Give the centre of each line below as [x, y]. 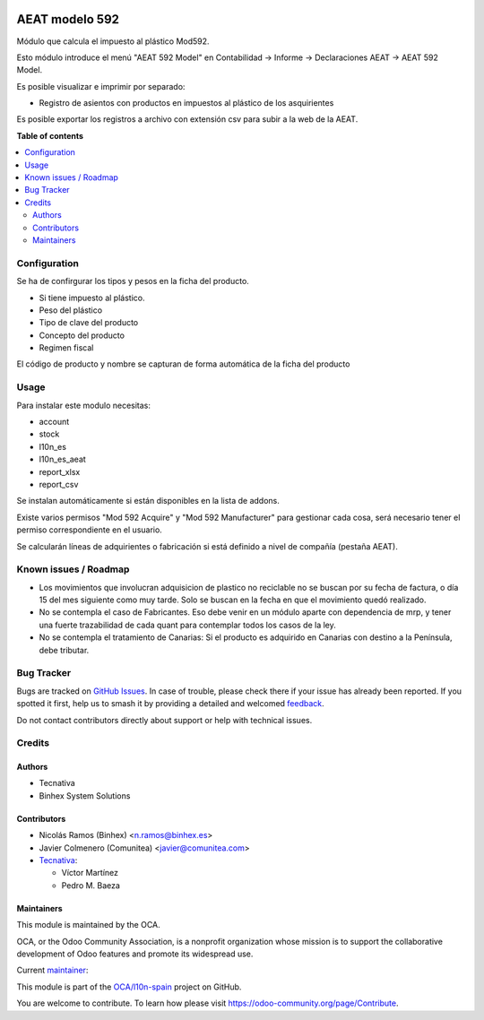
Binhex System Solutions [85, 795]
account [54, 422]
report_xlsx [60, 471]
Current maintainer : [52, 970]
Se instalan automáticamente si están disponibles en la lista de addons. [148, 501]
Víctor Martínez [90, 873]
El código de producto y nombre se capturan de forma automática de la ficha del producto [183, 364]
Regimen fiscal [66, 348]
